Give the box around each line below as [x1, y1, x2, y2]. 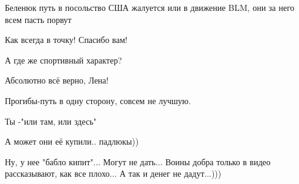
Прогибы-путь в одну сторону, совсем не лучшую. [5, 94, 191, 107]
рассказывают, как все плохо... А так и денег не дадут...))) [5, 167, 222, 180]
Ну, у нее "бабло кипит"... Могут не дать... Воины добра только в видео [5, 155, 271, 168]
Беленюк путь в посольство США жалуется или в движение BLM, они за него [5, 1, 295, 13]
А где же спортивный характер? [5, 53, 122, 66]
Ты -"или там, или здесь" [5, 114, 97, 127]
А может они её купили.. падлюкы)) [5, 135, 139, 148]
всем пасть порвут [5, 13, 72, 25]
